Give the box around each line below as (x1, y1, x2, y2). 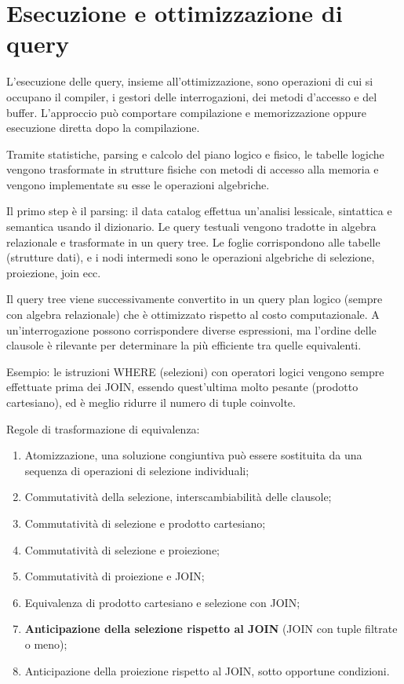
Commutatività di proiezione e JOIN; (24, 568, 205, 584)
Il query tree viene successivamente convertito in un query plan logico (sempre (6, 291, 383, 307)
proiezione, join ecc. (6, 264, 101, 280)
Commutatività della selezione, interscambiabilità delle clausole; (24, 488, 332, 505)
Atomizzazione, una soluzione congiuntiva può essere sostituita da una (24, 447, 362, 463)
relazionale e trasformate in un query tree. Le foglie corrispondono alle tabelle (6, 233, 380, 250)
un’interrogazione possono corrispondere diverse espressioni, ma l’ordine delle (6, 321, 377, 338)
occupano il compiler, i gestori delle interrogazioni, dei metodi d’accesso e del (6, 88, 377, 104)
